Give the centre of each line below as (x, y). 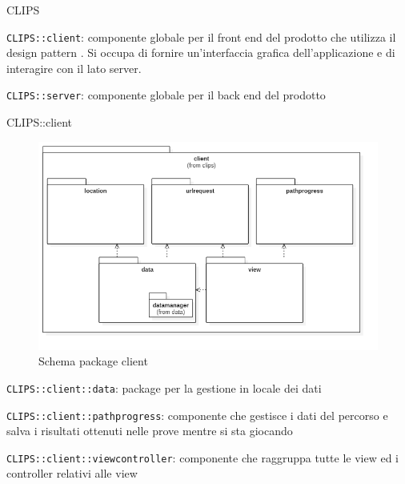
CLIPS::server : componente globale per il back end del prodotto (166, 95)
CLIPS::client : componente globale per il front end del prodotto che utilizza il (201, 36)
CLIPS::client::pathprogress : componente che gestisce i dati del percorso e (197, 415)
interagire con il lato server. (74, 68)
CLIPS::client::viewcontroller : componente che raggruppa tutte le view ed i (203, 457)
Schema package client (93, 361)
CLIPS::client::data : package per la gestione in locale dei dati (164, 387)
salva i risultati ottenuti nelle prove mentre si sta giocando (150, 431)
